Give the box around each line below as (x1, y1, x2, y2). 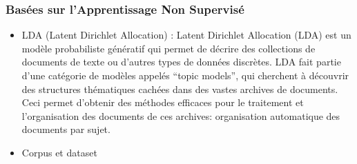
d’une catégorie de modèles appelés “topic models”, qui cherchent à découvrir (21, 68, 349, 82)
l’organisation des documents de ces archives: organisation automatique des (21, 108, 340, 123)
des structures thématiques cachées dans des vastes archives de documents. (21, 81, 338, 96)
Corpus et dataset (21, 145, 97, 159)
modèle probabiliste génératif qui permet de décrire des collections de (21, 41, 316, 55)
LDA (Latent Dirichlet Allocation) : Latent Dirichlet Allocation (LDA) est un (21, 28, 351, 42)
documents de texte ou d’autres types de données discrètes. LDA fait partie (21, 54, 341, 69)
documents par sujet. (21, 122, 110, 136)
